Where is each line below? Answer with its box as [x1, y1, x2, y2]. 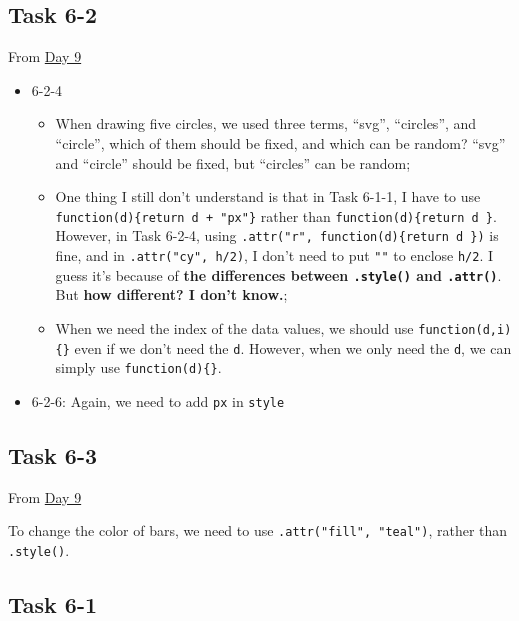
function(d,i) [418, 322, 512, 337]
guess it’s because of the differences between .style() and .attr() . [55, 264, 502, 285]
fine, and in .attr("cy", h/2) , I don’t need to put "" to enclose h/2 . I [55, 245, 494, 266]
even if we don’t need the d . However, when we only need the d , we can [74, 337, 512, 358]
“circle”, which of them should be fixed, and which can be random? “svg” [55, 132, 506, 153]
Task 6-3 [8, 440, 98, 470]
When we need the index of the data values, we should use [55, 317, 414, 338]
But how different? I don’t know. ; [55, 284, 288, 305]
